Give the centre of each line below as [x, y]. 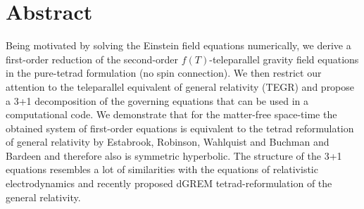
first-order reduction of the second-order [92, 59]
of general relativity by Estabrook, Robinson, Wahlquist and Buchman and [168, 142]
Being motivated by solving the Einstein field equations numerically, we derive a [178, 45]
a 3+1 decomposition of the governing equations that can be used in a [157, 100]
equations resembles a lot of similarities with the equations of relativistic [162, 169]
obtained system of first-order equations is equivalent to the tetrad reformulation [180, 128]
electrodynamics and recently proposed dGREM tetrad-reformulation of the [169, 183]
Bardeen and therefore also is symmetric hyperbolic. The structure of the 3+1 [174, 155]
